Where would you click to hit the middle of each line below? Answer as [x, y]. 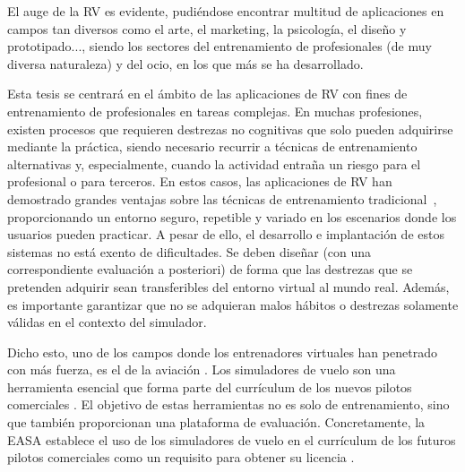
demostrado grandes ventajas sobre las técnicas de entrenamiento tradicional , [222, 198]
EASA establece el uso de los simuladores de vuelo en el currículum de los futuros [232, 439]
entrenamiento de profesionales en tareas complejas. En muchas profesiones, [215, 111]
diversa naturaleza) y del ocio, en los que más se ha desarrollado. [185, 63]
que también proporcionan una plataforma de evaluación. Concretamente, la [216, 422]
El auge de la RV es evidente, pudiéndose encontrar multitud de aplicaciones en [226, 11]
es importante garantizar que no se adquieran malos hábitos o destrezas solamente [233, 304]
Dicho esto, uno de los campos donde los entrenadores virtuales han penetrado [222, 352]
